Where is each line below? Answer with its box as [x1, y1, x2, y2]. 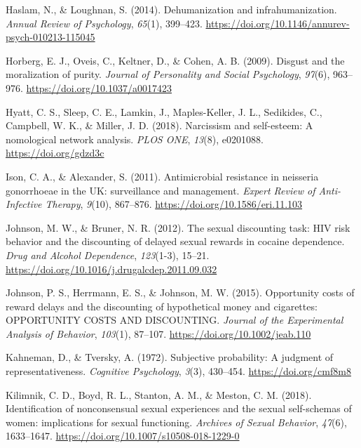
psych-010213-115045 [6, 29, 95, 44]
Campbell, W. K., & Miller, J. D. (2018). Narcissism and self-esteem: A [6, 118, 313, 133]
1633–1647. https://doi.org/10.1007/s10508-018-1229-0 [6, 428, 240, 443]
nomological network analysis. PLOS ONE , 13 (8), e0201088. [6, 131, 264, 146]
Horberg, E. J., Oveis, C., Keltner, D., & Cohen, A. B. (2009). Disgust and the [6, 53, 345, 67]
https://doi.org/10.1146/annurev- [205, 15, 350, 30]
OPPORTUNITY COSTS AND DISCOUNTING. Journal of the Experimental [6, 312, 343, 327]
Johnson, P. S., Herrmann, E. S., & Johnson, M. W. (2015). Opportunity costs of [6, 285, 355, 300]
